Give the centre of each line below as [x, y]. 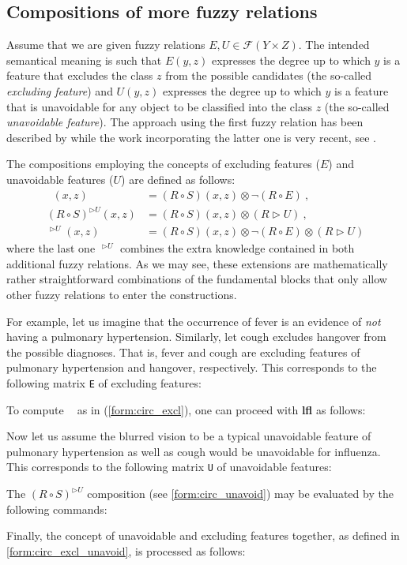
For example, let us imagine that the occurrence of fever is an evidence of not [194, 321]
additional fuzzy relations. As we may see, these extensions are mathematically [197, 263]
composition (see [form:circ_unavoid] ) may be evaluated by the [240, 494]
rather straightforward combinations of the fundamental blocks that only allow [197, 279]
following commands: [57, 509]
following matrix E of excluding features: [104, 382]
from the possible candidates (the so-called [269, 75]
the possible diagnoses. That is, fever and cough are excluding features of [183, 352]
